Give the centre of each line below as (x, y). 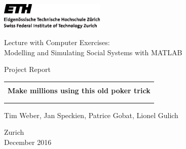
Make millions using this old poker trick (79, 90)
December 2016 (28, 142)
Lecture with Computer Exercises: (57, 42)
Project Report (27, 69)
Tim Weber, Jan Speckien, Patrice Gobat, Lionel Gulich (91, 115)
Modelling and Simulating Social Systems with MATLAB (93, 52)
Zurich (14, 132)
